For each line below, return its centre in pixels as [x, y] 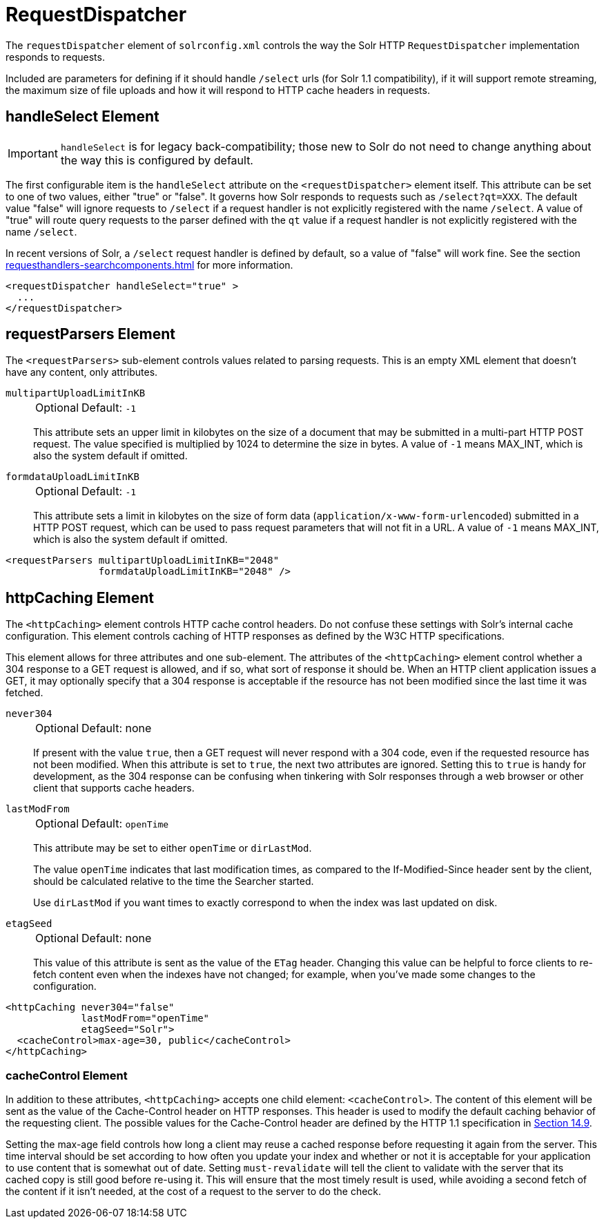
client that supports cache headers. [114, 788]
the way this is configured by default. [157, 160]
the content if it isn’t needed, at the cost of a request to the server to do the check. [194, 1192]
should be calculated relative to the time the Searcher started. [174, 881]
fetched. [25, 693]
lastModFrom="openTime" [145, 1019]
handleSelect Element [82, 117]
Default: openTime [125, 824]
